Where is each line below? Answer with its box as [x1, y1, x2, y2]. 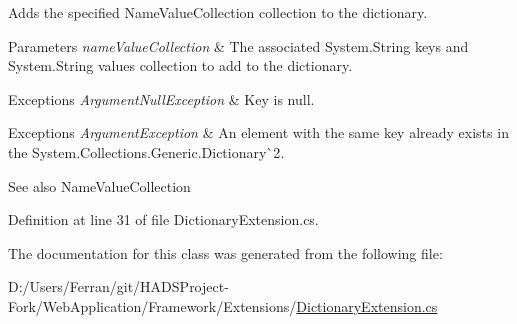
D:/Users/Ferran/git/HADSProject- [8, 276, 229, 297]
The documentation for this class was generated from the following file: [8, 242, 443, 263]
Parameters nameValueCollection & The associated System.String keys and [8, 35, 469, 56]
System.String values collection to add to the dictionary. [8, 55, 353, 76]
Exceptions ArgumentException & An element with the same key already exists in [8, 122, 509, 143]
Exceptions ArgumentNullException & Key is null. [8, 88, 315, 109]
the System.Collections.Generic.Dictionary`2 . [8, 141, 285, 162]
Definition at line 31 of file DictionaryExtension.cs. [8, 209, 319, 230]
